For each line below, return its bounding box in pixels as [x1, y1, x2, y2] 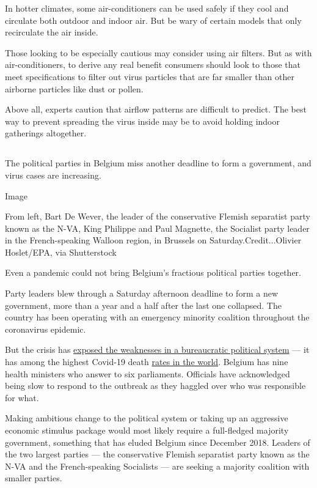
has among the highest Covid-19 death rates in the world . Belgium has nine [5, 355, 288, 368]
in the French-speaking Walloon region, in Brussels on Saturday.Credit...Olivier [5, 234, 302, 246]
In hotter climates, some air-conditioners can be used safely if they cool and [5, 2, 289, 14]
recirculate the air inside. [5, 26, 98, 39]
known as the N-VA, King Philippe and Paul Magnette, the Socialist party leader [5, 221, 310, 234]
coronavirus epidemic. [5, 322, 86, 335]
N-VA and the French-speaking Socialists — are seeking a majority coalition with [5, 459, 310, 472]
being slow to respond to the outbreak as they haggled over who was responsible [5, 379, 306, 392]
